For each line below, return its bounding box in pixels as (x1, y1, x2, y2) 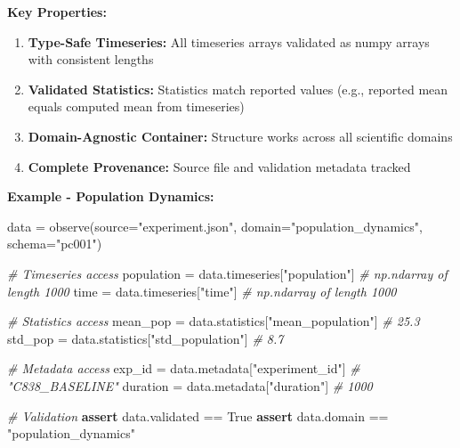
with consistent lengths (28, 50, 154, 69)
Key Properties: (7, 3, 107, 20)
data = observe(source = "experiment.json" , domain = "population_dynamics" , (7, 216, 423, 235)
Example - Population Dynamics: (7, 187, 214, 206)
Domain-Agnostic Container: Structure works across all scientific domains (28, 126, 453, 145)
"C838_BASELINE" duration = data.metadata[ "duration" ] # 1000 (7, 376, 373, 395)
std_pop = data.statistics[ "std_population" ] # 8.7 (7, 329, 284, 347)
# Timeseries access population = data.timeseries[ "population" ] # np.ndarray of (7, 264, 448, 282)
